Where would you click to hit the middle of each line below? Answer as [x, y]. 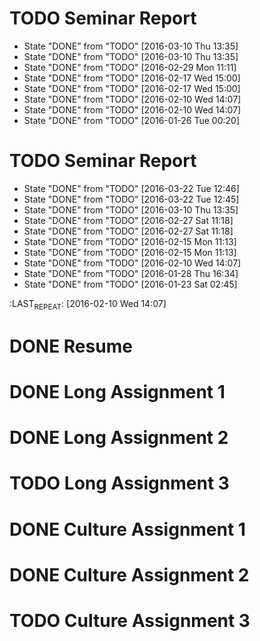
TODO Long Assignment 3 [119, 483]
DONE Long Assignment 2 [119, 438]
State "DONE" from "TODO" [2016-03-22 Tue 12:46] [131, 188]
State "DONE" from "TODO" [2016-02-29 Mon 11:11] [130, 67]
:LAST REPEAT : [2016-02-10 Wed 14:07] [88, 304]
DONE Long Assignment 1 [117, 392]
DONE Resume [71, 346]
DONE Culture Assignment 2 [129, 574]
